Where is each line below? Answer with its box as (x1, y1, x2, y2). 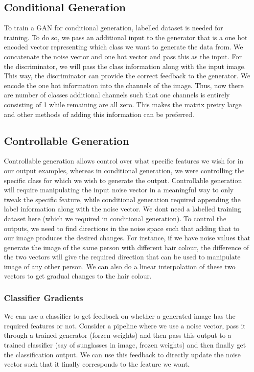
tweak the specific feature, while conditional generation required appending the (4, 194, 241, 204)
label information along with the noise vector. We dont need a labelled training (4, 204, 241, 214)
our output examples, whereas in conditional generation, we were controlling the (4, 165, 245, 175)
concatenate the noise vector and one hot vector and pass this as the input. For (4, 51, 242, 61)
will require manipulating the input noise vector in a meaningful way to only (4, 185, 234, 195)
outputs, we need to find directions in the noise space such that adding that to (4, 223, 240, 233)
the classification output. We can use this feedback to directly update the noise (4, 349, 241, 359)
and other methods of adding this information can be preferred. (4, 109, 194, 119)
